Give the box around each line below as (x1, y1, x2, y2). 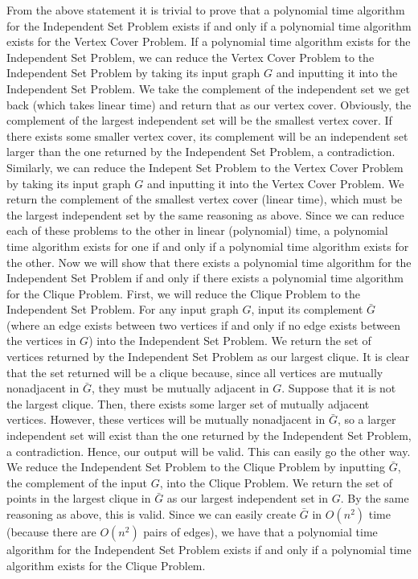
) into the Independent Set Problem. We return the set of (88, 332, 371, 349)
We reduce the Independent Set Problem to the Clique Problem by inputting (6, 458, 386, 475)
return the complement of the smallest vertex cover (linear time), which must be (6, 191, 403, 207)
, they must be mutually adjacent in (91, 380, 269, 396)
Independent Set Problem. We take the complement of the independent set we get (6, 80, 410, 96)
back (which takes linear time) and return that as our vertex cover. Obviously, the (6, 96, 412, 113)
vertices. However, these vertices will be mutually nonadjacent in (6, 411, 326, 428)
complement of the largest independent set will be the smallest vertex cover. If (6, 112, 392, 129)
